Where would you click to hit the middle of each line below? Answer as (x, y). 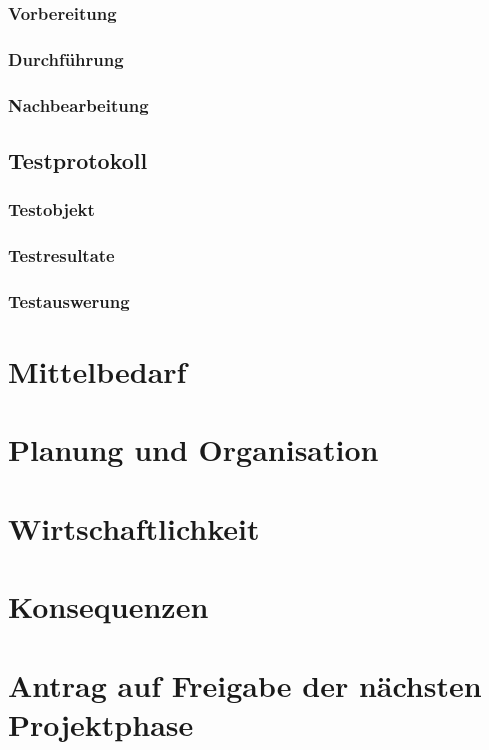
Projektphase (101, 723)
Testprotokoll (78, 159)
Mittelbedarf (97, 371)
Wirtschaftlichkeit (134, 527)
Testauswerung (69, 300)
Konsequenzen (108, 606)
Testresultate (61, 255)
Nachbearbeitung (78, 104)
